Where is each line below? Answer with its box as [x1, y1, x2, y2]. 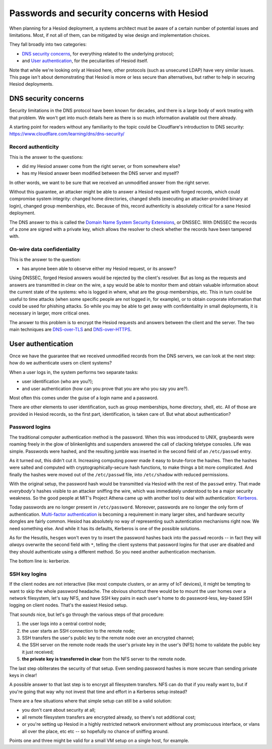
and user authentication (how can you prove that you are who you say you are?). [22, 386, 189, 392]
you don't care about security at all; [22, 707, 96, 713]
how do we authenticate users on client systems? [9, 360, 112, 366]
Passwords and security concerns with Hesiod [9, 8, 209, 19]
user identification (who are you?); [22, 379, 93, 385]
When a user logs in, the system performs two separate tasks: [9, 369, 139, 375]
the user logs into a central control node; [22, 620, 107, 627]
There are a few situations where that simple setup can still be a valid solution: [9, 698, 172, 704]
